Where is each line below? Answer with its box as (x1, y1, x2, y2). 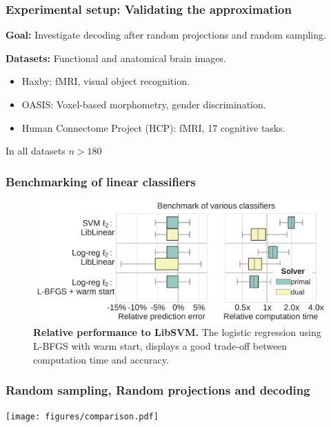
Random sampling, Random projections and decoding (6, 381, 310, 399)
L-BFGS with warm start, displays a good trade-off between (33, 338, 288, 352)
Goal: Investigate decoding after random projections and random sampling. (6, 28, 326, 42)
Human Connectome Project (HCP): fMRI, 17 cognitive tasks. (21, 120, 285, 135)
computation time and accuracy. (33, 352, 169, 366)
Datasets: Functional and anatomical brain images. (6, 50, 226, 65)
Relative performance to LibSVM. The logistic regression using (33, 325, 321, 339)
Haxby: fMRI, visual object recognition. (21, 74, 190, 88)
